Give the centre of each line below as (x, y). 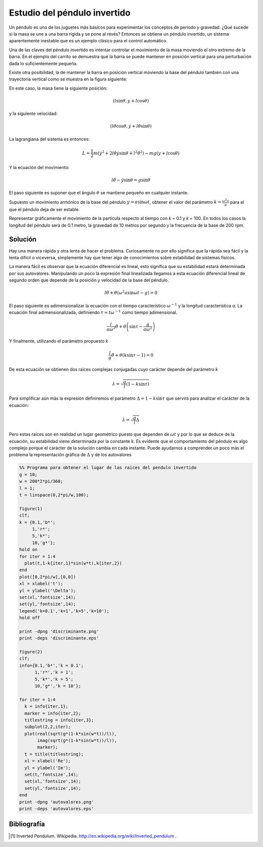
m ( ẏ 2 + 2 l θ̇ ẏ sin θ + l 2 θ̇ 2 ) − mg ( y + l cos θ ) (136, 153)
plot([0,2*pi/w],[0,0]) (48, 577)
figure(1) (31, 509)
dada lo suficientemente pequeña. (43, 63)
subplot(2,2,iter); (48, 727)
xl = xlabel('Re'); (48, 761)
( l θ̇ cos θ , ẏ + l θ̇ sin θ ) (131, 126)
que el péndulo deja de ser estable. (44, 209)
